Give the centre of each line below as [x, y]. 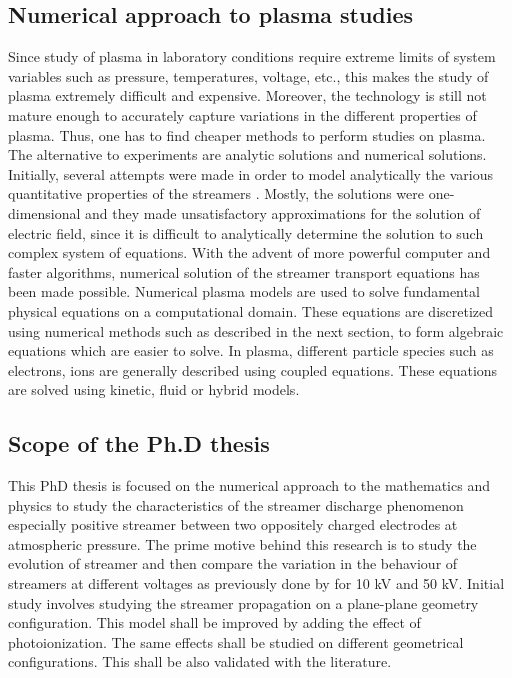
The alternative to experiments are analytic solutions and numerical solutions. [247, 154]
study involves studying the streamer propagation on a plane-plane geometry [243, 602]
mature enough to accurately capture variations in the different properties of [242, 114]
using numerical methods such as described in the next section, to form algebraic [256, 330]
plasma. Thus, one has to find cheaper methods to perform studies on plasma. [247, 134]
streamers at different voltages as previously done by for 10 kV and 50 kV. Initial [256, 583]
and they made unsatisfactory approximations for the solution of [283, 212]
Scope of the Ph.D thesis [139, 443]
